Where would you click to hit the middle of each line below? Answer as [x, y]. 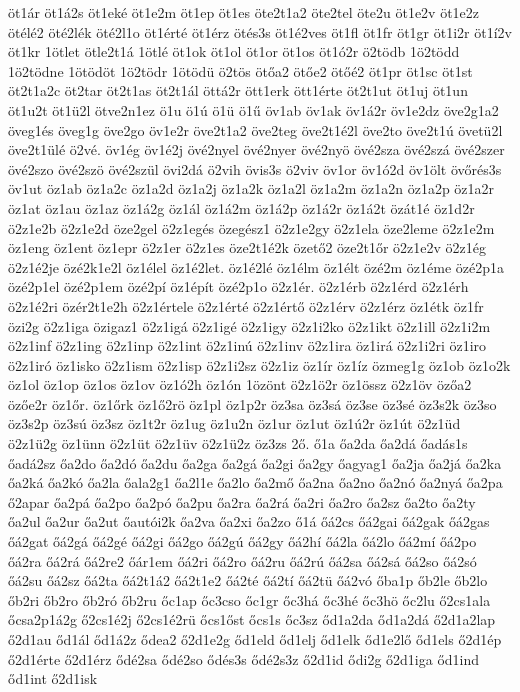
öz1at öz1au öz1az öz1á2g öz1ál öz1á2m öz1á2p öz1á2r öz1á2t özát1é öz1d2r [241, 207]
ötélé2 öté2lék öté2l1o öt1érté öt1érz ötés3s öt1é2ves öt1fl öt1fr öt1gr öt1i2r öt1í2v [260, 31]
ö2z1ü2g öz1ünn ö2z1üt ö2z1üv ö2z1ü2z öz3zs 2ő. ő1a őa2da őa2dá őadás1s [238, 443]
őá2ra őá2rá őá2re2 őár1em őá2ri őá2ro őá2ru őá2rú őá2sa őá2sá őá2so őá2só [242, 560]
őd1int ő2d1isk [53, 678]
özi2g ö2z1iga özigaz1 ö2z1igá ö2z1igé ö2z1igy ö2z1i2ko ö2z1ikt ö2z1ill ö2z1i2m [249, 325]
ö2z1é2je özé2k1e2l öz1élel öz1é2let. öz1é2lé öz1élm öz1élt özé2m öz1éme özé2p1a [256, 266]
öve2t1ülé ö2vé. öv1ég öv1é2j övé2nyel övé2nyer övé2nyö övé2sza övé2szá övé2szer [256, 149]
